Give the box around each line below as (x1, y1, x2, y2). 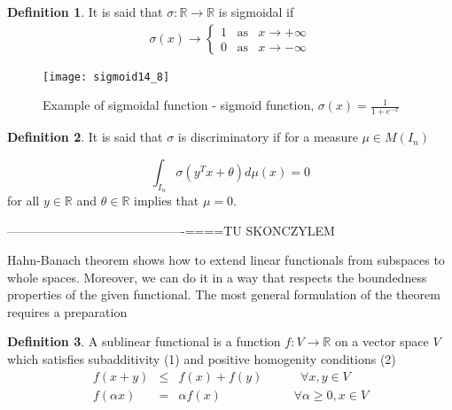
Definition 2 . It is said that (7, 128, 163, 146)
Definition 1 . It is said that (7, 3, 163, 20)
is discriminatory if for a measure (177, 128, 358, 146)
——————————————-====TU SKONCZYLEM (7, 220, 335, 239)
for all (7, 190, 40, 209)
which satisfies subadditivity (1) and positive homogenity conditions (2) (7, 350, 396, 368)
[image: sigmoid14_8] (43, 70, 170, 83)
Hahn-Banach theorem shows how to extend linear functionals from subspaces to (7, 251, 445, 269)
